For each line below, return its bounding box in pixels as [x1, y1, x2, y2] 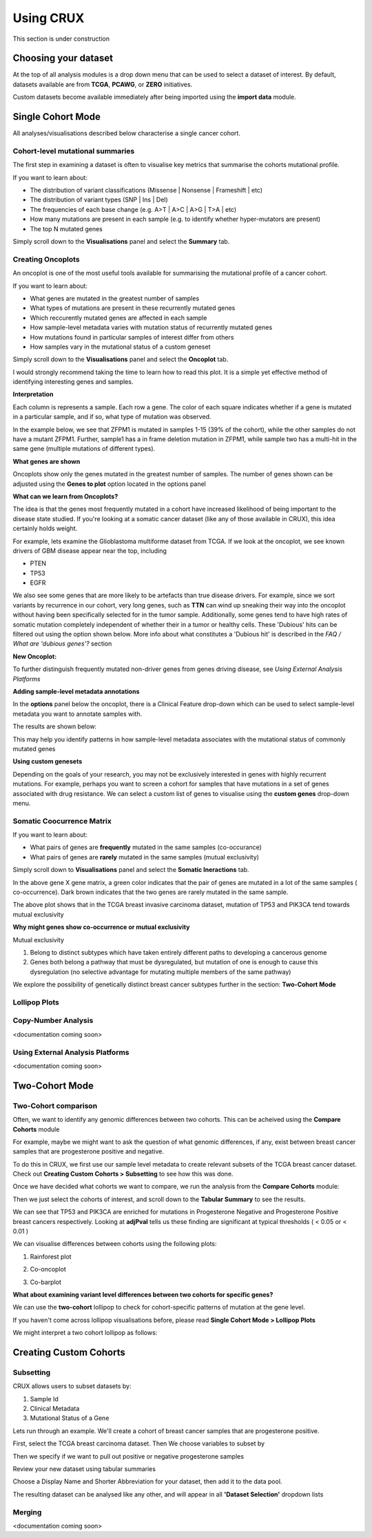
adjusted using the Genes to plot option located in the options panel [12, 480, 206, 488]
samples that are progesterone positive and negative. [12, 1147, 165, 1156]
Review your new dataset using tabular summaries [12, 1465, 156, 1473]
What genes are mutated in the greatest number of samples [30, 294, 200, 302]
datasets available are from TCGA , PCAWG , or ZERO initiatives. [12, 80, 193, 88]
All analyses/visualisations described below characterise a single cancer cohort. [12, 129, 241, 137]
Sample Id [30, 1394, 59, 1403]
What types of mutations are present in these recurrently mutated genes [30, 304, 236, 312]
